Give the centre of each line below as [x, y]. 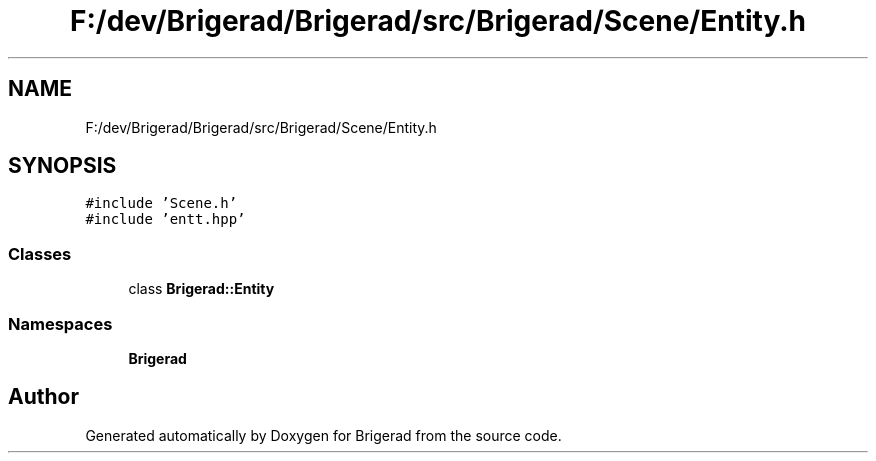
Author [43, 397]
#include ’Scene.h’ [161, 203]
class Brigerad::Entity [201, 289]
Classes [40, 253]
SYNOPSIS [62, 166]
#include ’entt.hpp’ [165, 219]
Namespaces [60, 323]
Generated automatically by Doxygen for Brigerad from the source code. [323, 435]
